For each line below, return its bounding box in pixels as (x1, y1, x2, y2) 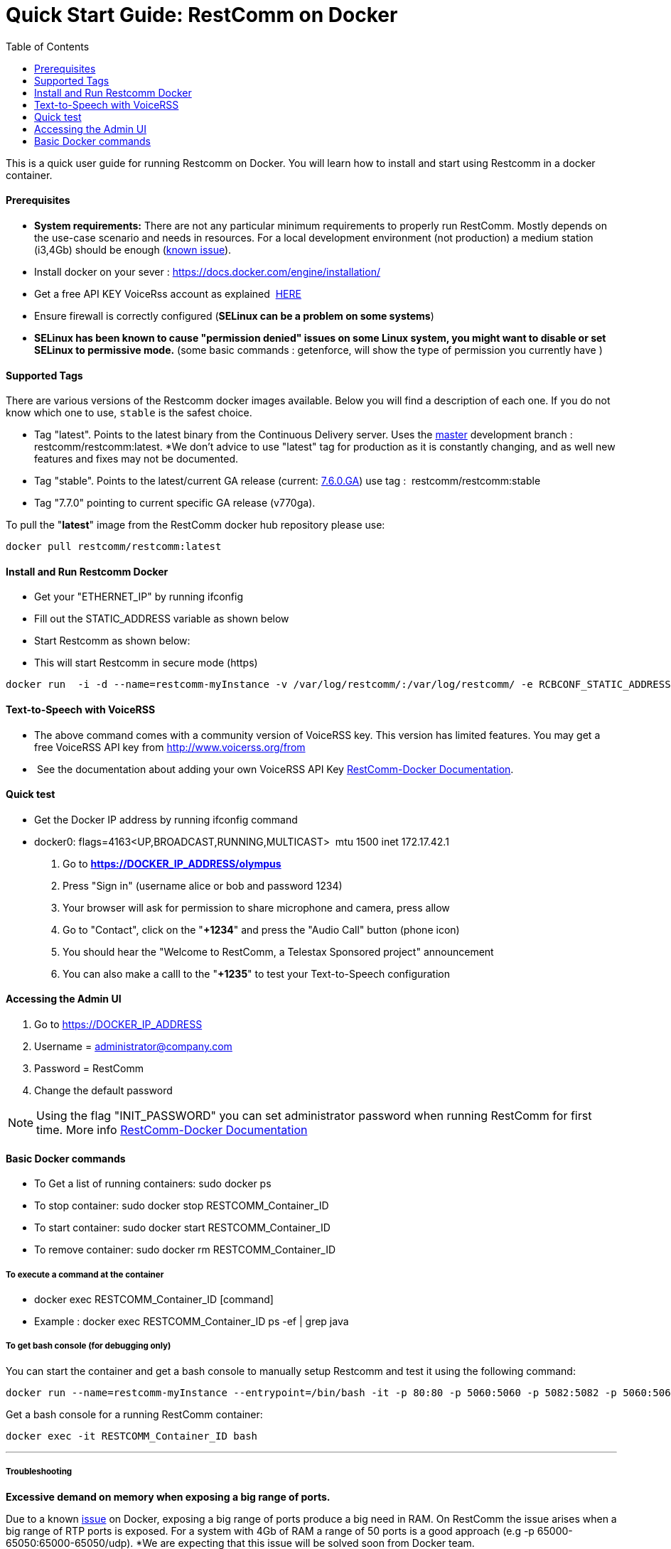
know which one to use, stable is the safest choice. (6, 406, 252, 419)
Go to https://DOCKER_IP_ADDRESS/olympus (63, 857, 281, 870)
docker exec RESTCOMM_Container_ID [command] (34, 1293, 274, 1306)
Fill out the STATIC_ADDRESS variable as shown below (34, 612, 289, 625)
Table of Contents (6, 40, 90, 53)
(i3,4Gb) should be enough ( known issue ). (34, 243, 232, 256)
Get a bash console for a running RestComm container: (6, 1408, 263, 1420)
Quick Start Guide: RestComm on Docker (6, 3, 398, 27)
